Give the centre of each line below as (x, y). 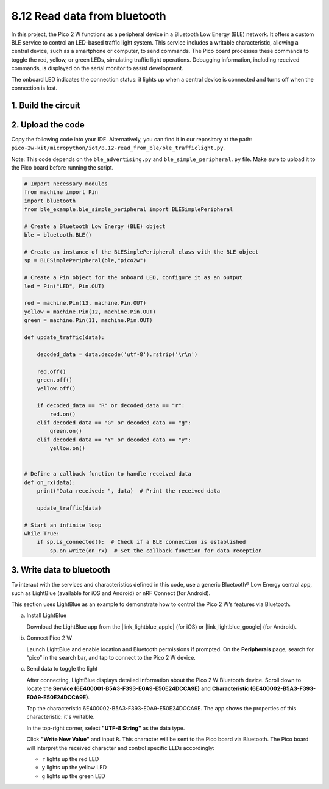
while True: (42, 533)
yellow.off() (56, 388)
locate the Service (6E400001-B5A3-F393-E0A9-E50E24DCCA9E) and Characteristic (138, 688)
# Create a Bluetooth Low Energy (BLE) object (95, 226)
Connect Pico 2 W (49, 638)
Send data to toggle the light (62, 669)
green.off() (55, 380)
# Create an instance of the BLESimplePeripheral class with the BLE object (141, 252)
